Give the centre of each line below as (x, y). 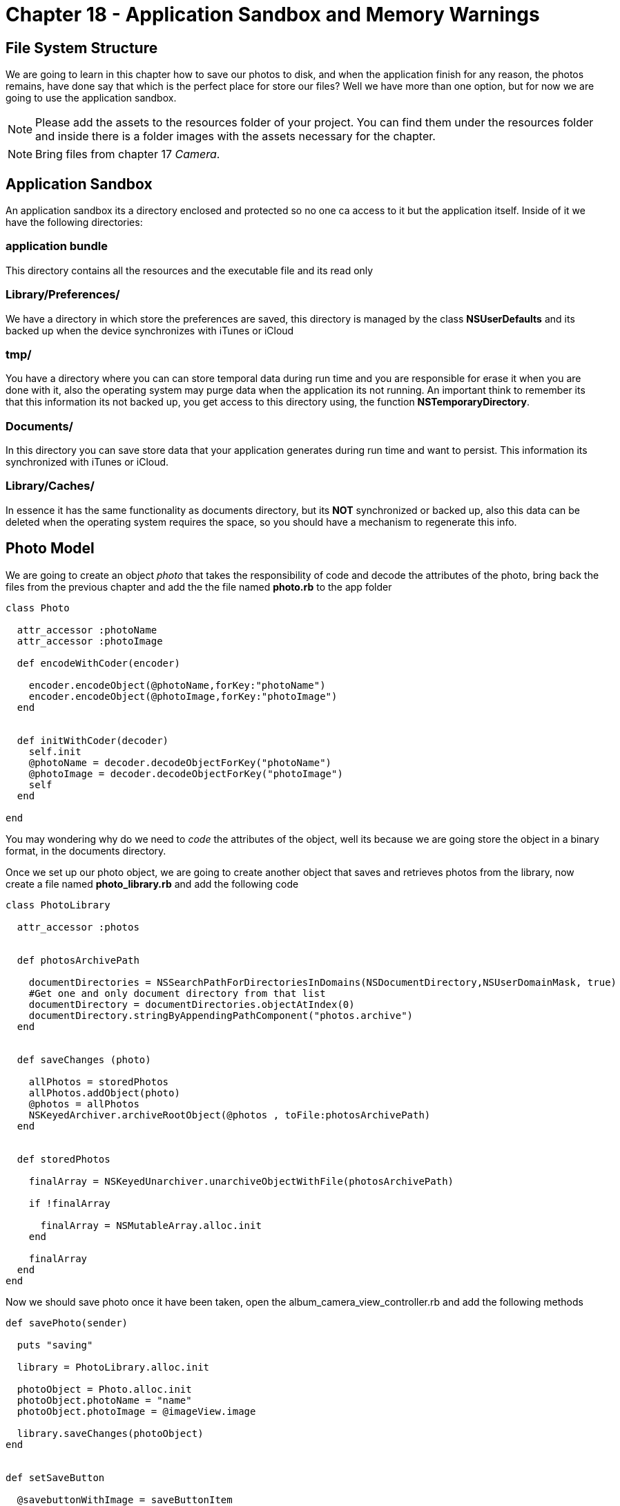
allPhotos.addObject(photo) (104, 1093)
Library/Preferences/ (63, 295)
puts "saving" (55, 1345)
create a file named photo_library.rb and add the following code (152, 884)
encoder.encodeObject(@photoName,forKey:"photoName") (177, 685)
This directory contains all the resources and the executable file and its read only (190, 270)
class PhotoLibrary (58, 905)
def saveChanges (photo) (84, 1059)
